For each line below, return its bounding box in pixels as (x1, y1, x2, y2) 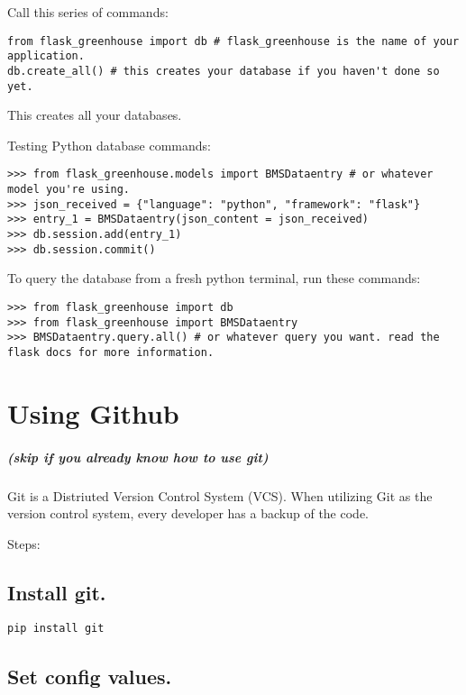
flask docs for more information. (7, 345, 215, 359)
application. (7, 50, 85, 63)
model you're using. (7, 183, 131, 197)
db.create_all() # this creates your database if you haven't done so (7, 64, 440, 78)
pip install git (7, 622, 105, 636)
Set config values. (7, 662, 172, 690)
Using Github (7, 394, 179, 431)
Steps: (7, 534, 41, 553)
